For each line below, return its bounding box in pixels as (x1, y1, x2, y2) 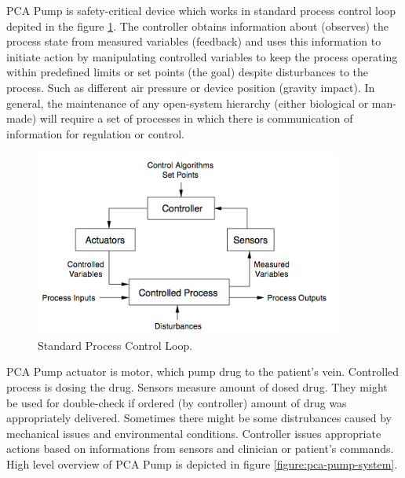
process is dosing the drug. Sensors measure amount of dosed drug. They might (6, 379, 388, 395)
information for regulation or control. (6, 125, 184, 142)
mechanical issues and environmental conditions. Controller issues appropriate (6, 425, 381, 441)
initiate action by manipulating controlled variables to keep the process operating (6, 48, 398, 64)
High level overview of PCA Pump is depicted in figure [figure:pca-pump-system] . (6, 456, 398, 472)
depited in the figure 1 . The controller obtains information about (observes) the (6, 17, 389, 34)
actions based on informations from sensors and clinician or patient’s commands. (6, 440, 394, 457)
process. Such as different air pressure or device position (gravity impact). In (6, 79, 375, 95)
